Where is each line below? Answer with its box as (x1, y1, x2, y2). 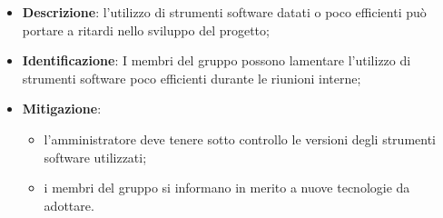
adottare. (44, 195, 94, 214)
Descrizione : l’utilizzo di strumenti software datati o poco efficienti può (22, 3, 427, 21)
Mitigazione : (22, 99, 102, 118)
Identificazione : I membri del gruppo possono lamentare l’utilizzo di (22, 51, 411, 70)
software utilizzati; (44, 147, 147, 166)
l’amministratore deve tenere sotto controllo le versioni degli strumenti (44, 129, 437, 148)
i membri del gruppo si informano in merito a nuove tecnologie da (44, 178, 410, 197)
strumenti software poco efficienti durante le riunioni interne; (22, 68, 361, 87)
